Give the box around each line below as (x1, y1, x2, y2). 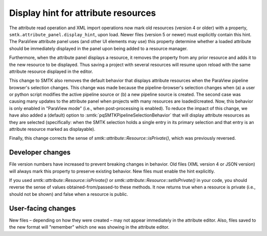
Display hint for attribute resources (9, 7, 156, 18)
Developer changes (9, 148, 71, 157)
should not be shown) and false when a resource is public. (9, 191, 129, 197)
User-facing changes (9, 204, 76, 213)
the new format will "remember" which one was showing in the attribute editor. (9, 224, 170, 230)
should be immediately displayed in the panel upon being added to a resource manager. (9, 45, 188, 52)
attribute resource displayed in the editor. (9, 68, 93, 74)
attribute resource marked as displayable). (9, 126, 96, 132)
